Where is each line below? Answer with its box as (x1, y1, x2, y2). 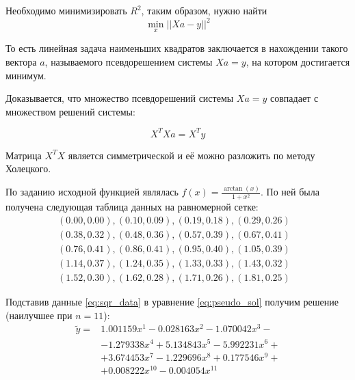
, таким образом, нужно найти (141, 3, 267, 17)
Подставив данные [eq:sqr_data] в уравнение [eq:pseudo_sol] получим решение (5, 295, 339, 309)
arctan (224, 185, 243, 192)
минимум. (5, 68, 47, 82)
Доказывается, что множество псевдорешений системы (5, 91, 234, 105)
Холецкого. (5, 161, 51, 176)
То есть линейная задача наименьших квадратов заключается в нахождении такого (5, 41, 348, 55)
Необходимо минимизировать (5, 3, 127, 17)
